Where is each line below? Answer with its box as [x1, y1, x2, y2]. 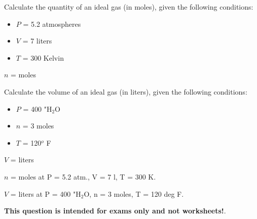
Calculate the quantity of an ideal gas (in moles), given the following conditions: [4, 2, 253, 12]
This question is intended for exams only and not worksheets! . [4, 205, 226, 216]
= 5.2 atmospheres [23, 18, 81, 29]
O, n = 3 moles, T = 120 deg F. [84, 188, 184, 199]
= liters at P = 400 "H [10, 188, 81, 199]
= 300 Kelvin [22, 52, 64, 63]
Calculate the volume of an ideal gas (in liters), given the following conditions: [4, 86, 247, 97]
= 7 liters [22, 35, 52, 46]
